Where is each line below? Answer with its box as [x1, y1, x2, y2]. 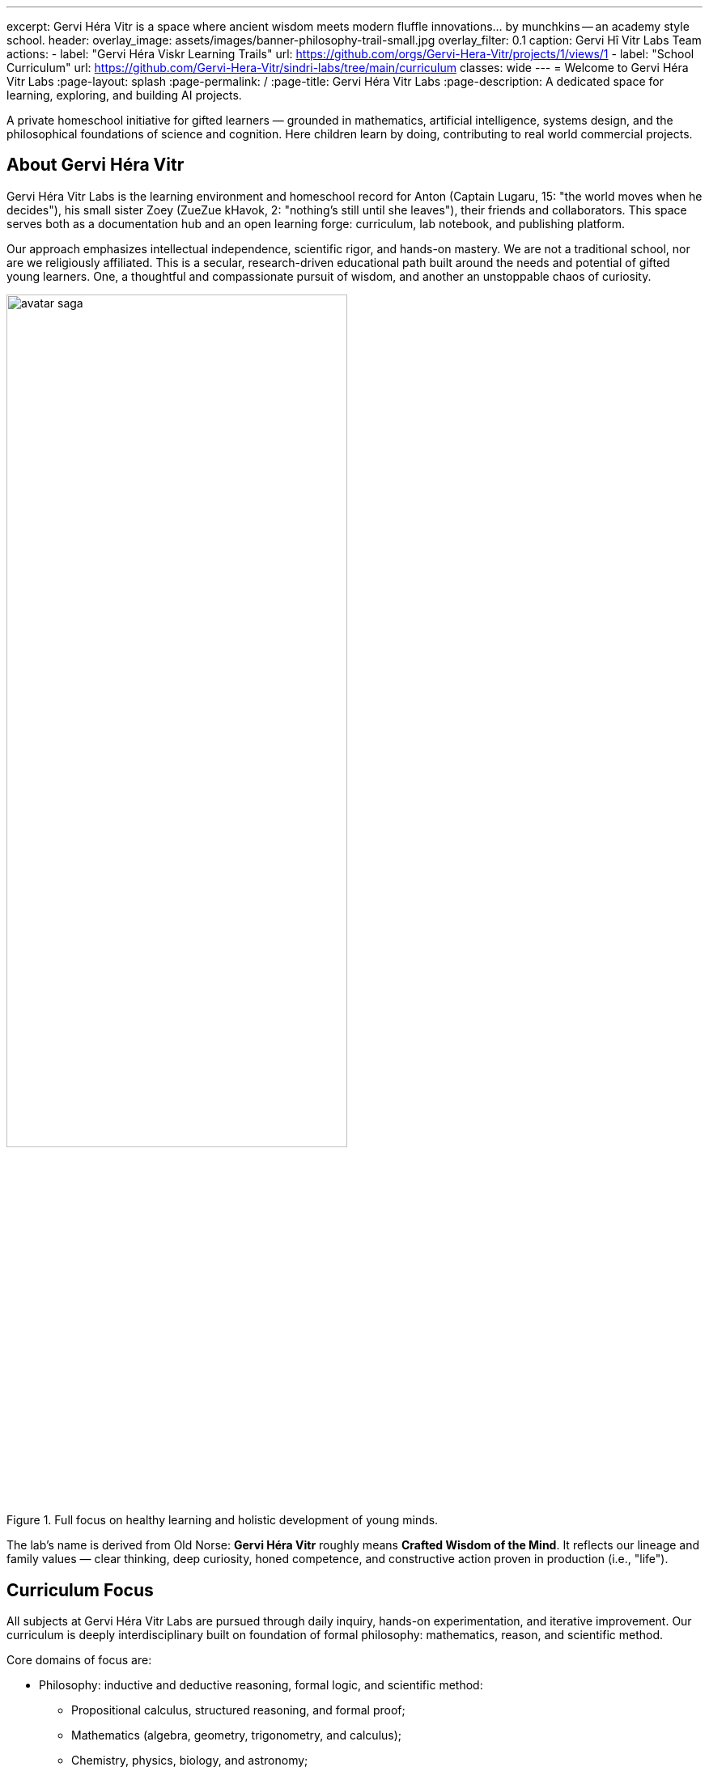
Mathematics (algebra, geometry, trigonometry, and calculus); [71, 1728, 402, 1743]
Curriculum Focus [6, 1579, 154, 1600]
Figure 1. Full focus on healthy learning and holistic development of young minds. [6, 1513, 439, 1528]
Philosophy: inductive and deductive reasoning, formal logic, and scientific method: [39, 1678, 483, 1693]
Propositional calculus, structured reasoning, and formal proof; [71, 1703, 405, 1718]
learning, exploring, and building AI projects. [6, 88, 242, 102]
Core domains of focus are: [6, 1653, 152, 1667]
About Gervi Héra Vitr [6, 155, 185, 176]
